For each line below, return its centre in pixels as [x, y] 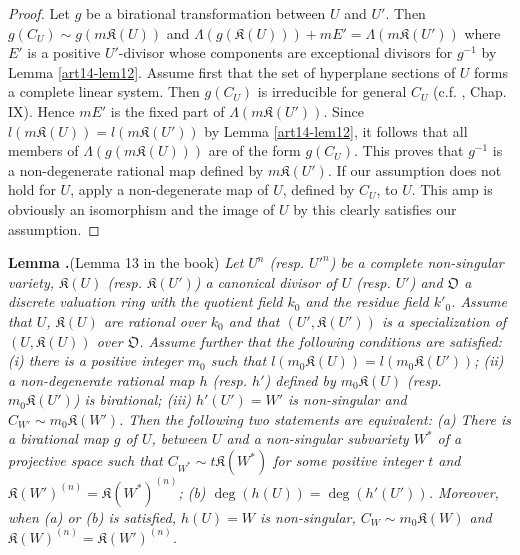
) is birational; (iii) [132, 399]
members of [43, 150]
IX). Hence [41, 110]
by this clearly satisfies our [375, 208]
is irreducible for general [332, 91]
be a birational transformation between [205, 13]
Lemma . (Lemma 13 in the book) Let [126, 262]
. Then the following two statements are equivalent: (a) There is [315, 418]
